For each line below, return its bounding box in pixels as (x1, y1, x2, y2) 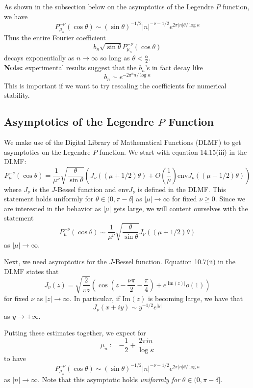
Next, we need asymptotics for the (4, 256, 107, 267)
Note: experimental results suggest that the (4, 62, 137, 73)
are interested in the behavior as (4, 203, 101, 213)
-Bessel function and (55, 184, 116, 194)
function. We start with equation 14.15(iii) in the (99, 146, 247, 157)
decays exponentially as (4, 53, 75, 63)
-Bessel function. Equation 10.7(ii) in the (113, 256, 236, 267)
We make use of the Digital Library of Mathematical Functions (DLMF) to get (4, 137, 241, 147)
